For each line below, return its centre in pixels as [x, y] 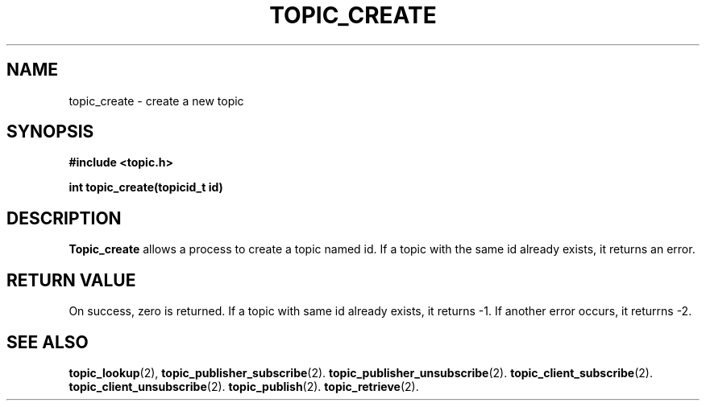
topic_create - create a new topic [156, 101]
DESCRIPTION [64, 218]
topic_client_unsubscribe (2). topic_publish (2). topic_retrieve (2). [244, 386]
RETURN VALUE [71, 280]
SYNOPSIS [50, 132]
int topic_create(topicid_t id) [146, 187]
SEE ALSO [48, 342]
